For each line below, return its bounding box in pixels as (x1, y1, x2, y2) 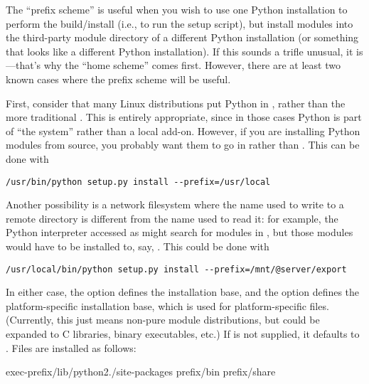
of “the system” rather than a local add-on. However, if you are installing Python (6, 123, 360, 138)
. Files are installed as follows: (6, 340, 137, 355)
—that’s (6, 58, 41, 73)
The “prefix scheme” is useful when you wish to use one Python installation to (6, 2, 348, 16)
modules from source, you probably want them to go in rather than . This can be (6, 137, 360, 152)
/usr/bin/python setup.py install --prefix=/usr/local (6, 176, 271, 187)
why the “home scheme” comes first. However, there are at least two (43, 58, 341, 73)
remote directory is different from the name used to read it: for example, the (6, 210, 338, 225)
